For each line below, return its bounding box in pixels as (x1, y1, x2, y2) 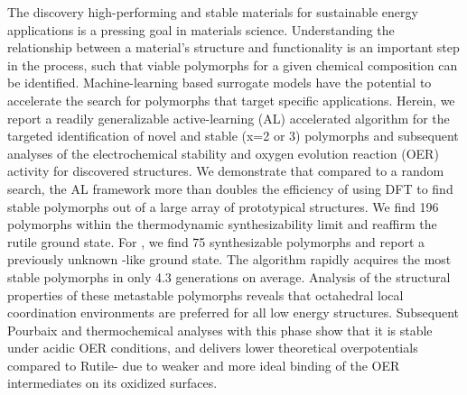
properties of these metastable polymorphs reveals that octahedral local (7, 285, 404, 304)
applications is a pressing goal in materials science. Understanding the (7, 20, 395, 39)
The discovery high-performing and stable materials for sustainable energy (7, 3, 418, 21)
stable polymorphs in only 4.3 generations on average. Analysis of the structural (7, 267, 451, 286)
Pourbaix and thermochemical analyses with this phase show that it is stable (7, 320, 433, 339)
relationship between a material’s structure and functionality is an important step (7, 38, 460, 57)
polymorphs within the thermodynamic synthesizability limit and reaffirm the (7, 215, 437, 234)
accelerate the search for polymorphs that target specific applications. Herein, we (7, 90, 455, 109)
